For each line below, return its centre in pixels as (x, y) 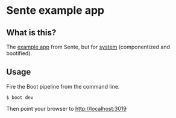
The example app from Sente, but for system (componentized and (88, 47)
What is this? (31, 33)
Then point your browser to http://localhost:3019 (66, 108)
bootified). (19, 53)
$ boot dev (20, 97)
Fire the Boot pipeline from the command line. (63, 86)
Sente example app (55, 10)
